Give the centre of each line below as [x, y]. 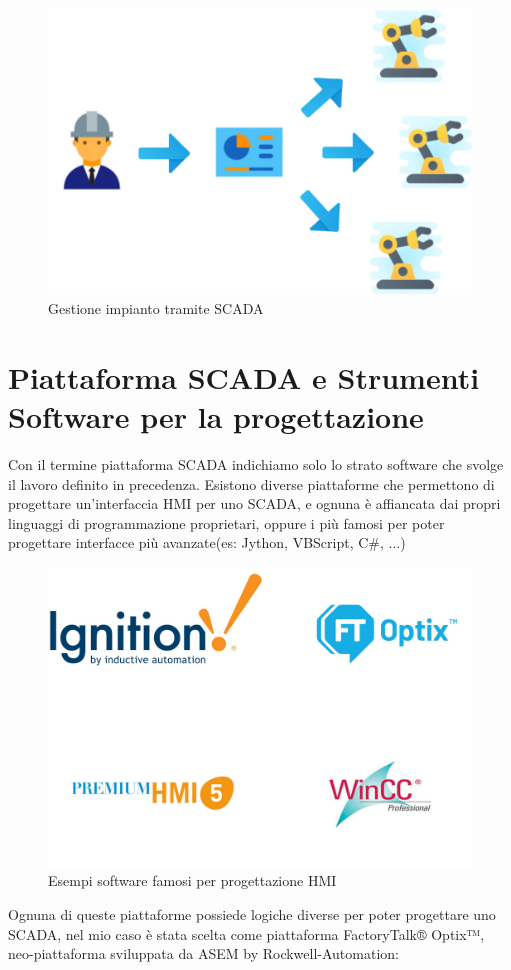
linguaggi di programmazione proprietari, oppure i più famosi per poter [226, 522]
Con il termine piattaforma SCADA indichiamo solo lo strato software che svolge [256, 464]
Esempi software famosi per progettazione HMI [192, 880]
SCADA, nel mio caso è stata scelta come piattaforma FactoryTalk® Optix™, [246, 933]
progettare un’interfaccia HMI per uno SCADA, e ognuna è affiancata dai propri [254, 503]
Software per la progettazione [216, 416]
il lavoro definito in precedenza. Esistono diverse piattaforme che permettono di [251, 483]
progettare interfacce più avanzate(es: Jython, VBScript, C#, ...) [207, 542]
